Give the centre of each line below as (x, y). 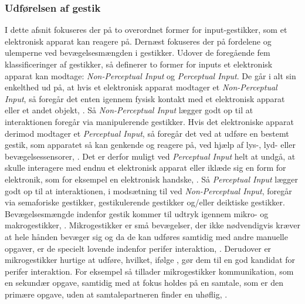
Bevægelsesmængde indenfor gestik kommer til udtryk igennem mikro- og (137, 213)
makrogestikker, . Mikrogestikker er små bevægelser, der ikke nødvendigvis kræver (152, 225)
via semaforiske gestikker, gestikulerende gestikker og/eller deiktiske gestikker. (145, 202)
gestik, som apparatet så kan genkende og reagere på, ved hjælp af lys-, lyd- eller (150, 145)
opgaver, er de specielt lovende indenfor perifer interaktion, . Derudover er (138, 248)
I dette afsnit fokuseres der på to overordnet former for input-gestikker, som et (146, 30)
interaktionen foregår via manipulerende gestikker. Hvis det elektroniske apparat (149, 121)
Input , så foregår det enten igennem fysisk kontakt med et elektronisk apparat (145, 98)
